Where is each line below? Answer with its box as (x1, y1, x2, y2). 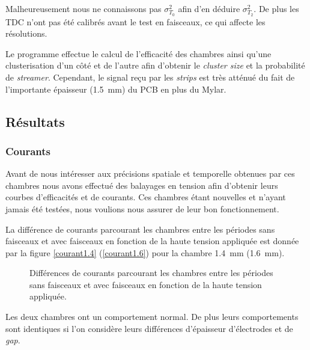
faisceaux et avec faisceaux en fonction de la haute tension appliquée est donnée (5, 235, 299, 247)
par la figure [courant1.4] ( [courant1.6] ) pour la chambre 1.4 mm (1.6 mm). (5, 246, 285, 259)
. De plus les (254, 2, 299, 14)
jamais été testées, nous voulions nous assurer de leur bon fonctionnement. (5, 202, 279, 215)
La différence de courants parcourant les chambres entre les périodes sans (5, 223, 275, 235)
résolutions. (5, 27, 47, 40)
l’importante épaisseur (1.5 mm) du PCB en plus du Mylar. (5, 82, 226, 95)
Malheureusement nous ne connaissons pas (5, 2, 162, 14)
